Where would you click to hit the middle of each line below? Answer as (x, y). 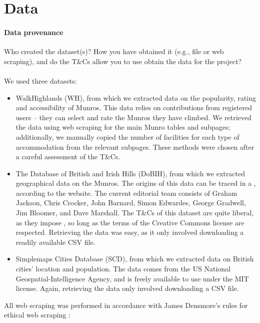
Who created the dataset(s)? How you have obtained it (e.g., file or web (114, 51)
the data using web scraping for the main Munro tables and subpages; (123, 127)
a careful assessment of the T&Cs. (68, 156)
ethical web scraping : (37, 315)
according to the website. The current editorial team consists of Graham (126, 193)
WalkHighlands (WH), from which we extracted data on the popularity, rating (136, 97)
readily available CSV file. (55, 242)
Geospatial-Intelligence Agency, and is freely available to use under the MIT (132, 278)
